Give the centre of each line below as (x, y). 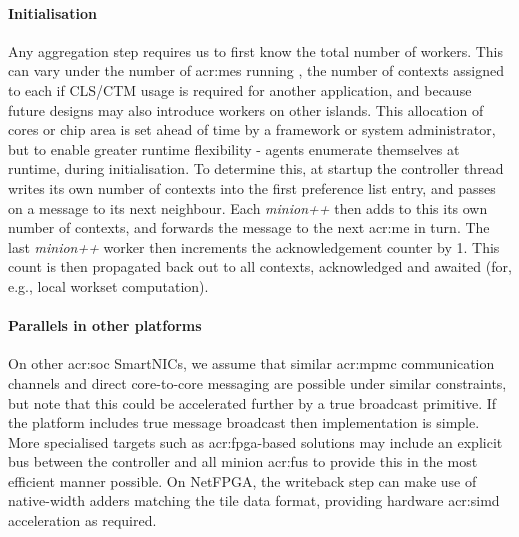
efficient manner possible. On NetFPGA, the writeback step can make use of (242, 480)
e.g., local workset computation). (108, 285)
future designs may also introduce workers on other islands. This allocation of (246, 109)
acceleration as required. (82, 520)
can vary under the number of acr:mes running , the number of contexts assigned (256, 70)
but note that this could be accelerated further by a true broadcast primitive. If (252, 402)
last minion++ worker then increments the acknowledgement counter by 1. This (254, 246)
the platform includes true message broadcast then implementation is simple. (244, 422)
